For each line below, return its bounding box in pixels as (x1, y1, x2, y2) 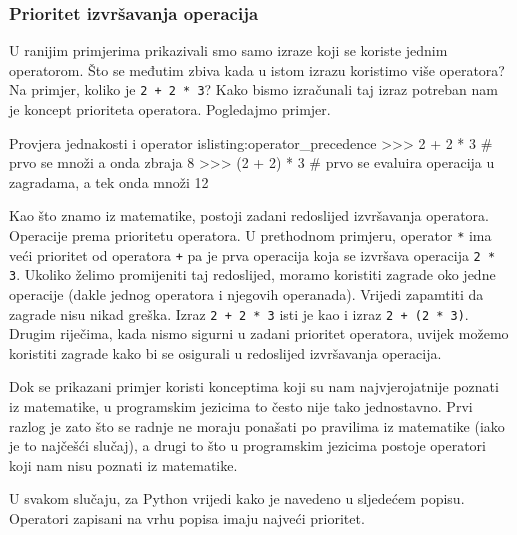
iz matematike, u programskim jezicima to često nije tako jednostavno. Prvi (9, 396, 473, 417)
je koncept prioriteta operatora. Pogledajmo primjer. (9, 99, 331, 120)
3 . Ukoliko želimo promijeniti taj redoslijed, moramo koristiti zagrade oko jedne (9, 264, 496, 285)
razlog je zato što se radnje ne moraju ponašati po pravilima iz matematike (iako (9, 415, 505, 436)
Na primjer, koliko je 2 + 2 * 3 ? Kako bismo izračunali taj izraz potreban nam (9, 79, 499, 100)
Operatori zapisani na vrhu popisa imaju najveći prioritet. (9, 508, 365, 528)
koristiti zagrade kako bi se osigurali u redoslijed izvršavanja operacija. (9, 342, 442, 363)
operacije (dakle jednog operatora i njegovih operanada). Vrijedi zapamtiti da (9, 284, 484, 304)
